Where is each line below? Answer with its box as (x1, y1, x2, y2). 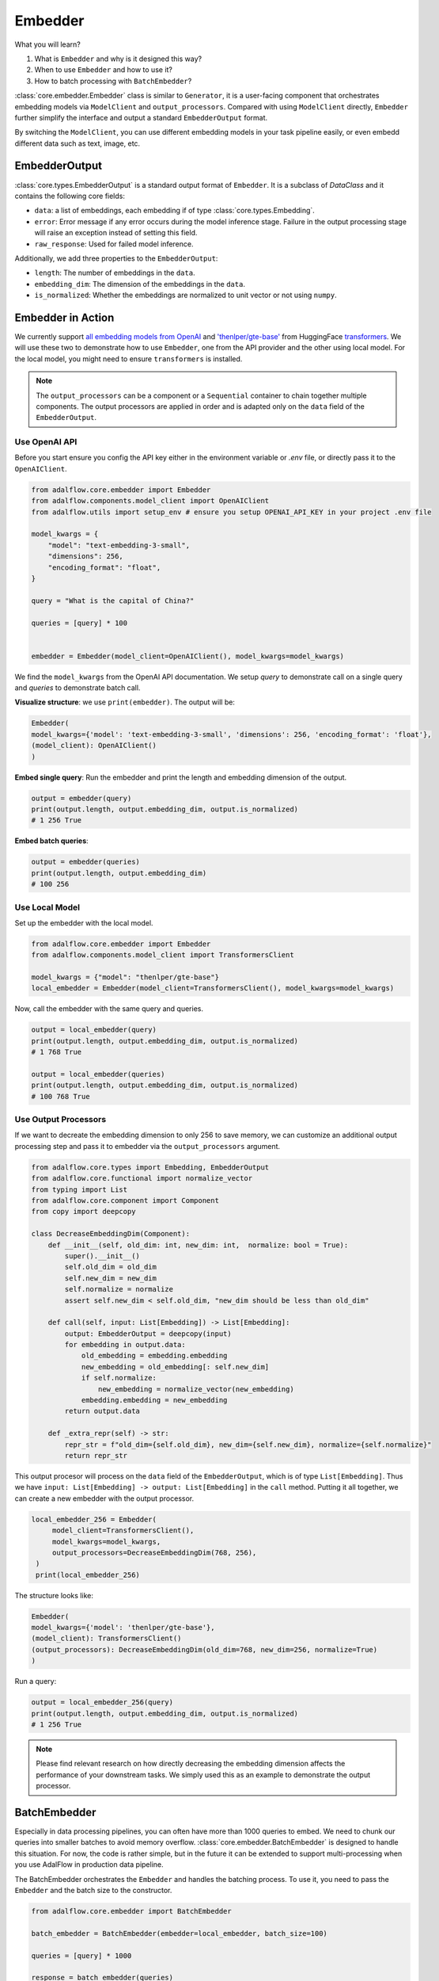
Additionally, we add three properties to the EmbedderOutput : (14, 254, 218, 263)
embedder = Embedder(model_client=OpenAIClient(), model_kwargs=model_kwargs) (31, 651, 344, 661)
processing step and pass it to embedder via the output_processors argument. (14, 1141, 281, 1151)
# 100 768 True (31, 1092, 90, 1101)
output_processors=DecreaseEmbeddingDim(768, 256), (51, 1548, 257, 1557)
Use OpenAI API (14, 437, 78, 448)
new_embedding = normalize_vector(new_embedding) (97, 1384, 294, 1394)
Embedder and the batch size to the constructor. (14, 1886, 172, 1895)
